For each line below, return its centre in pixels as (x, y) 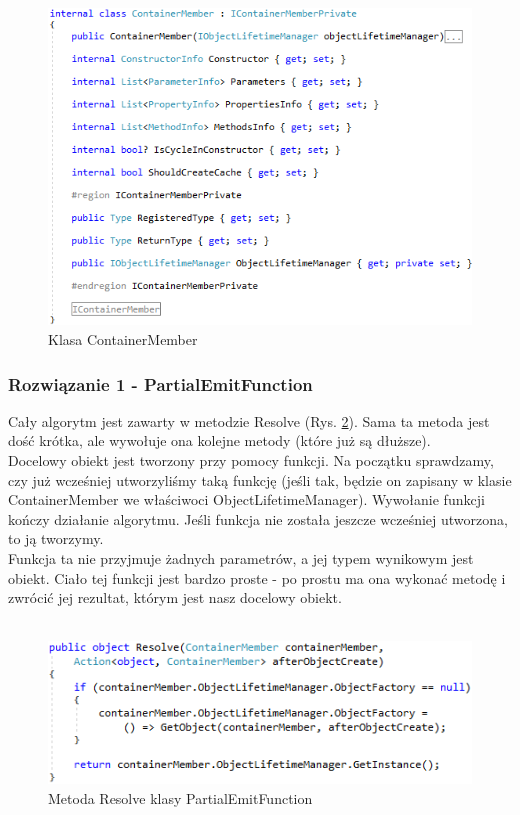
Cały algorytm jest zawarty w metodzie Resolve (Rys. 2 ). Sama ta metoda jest (249, 420)
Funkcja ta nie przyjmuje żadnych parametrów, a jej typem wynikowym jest (241, 557)
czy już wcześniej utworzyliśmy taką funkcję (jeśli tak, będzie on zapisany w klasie (260, 479)
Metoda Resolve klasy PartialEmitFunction (180, 797)
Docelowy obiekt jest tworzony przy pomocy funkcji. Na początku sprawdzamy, (251, 460)
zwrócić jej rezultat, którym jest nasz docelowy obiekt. (175, 597)
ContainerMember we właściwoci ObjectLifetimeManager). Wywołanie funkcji (246, 499)
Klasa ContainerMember (123, 339)
